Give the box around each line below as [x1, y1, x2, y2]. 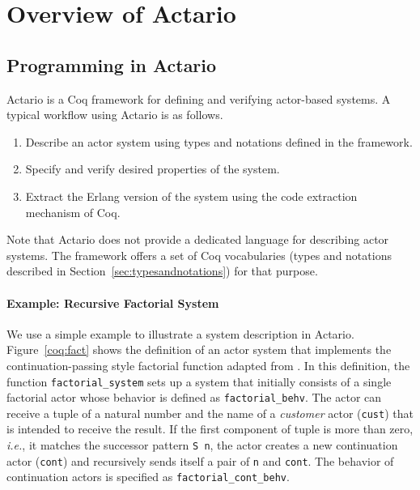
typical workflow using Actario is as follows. [6, 106, 223, 123]
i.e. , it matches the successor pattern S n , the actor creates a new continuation [6, 437, 398, 454]
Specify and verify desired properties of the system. [25, 160, 280, 177]
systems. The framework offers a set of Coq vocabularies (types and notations [6, 246, 392, 263]
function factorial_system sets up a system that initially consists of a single [6, 373, 392, 390]
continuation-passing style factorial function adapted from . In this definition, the [6, 356, 410, 373]
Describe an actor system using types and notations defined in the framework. [25, 133, 413, 150]
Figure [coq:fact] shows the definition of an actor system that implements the [6, 341, 392, 358]
